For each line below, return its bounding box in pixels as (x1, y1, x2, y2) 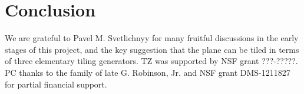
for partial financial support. (5, 78, 107, 90)
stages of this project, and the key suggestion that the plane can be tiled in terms (5, 43, 299, 55)
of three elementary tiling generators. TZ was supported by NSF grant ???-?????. (5, 55, 298, 67)
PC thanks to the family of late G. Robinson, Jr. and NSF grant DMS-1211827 (5, 66, 290, 78)
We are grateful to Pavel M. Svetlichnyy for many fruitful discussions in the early (5, 32, 299, 44)
